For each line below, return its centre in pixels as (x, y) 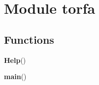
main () (15, 76)
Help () (15, 60)
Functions (29, 39)
